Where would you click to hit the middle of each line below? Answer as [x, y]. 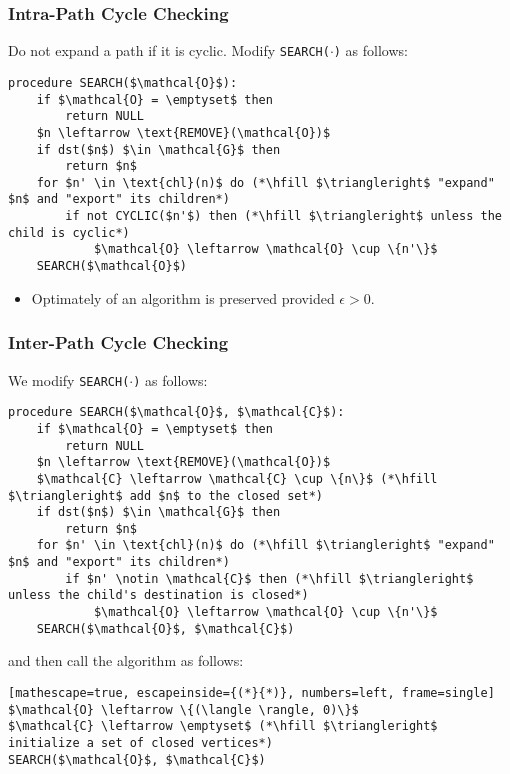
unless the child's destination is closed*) [158, 595]
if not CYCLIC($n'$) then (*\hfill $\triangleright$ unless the [283, 216]
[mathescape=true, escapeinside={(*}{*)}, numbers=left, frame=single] [251, 693]
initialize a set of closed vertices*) [140, 742]
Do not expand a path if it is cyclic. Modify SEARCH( [169, 50]
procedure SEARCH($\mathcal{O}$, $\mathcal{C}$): [176, 412]
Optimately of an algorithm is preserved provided [183, 297]
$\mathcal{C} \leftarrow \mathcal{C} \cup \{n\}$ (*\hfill [237, 478]
